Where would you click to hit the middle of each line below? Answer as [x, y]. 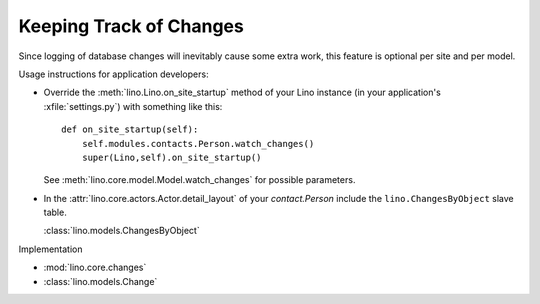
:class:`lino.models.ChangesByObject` [121, 231]
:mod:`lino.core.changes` [95, 267]
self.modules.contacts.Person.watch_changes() [198, 143]
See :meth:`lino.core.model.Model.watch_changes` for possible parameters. [199, 180]
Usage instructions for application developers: [113, 74]
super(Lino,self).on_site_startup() [171, 157]
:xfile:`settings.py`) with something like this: [133, 106]
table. [55, 212]
